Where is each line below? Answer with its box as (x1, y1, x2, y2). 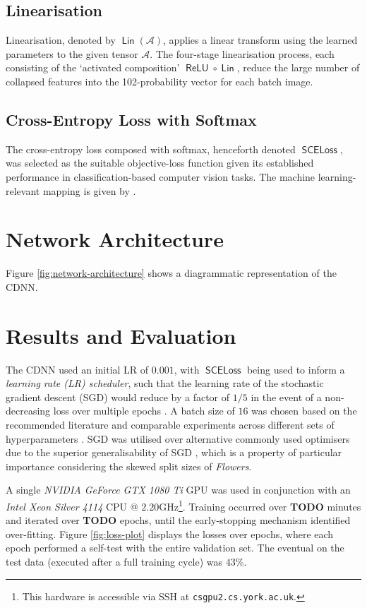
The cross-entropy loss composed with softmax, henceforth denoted (6, 141, 296, 156)
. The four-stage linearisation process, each (150, 46, 335, 61)
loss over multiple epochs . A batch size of (53, 403, 235, 418)
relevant (6, 183, 40, 198)
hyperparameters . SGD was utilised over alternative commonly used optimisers (6, 431, 350, 446)
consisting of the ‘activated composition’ (6, 60, 180, 75)
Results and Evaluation (6, 321, 236, 350)
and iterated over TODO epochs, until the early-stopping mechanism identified (6, 513, 351, 527)
